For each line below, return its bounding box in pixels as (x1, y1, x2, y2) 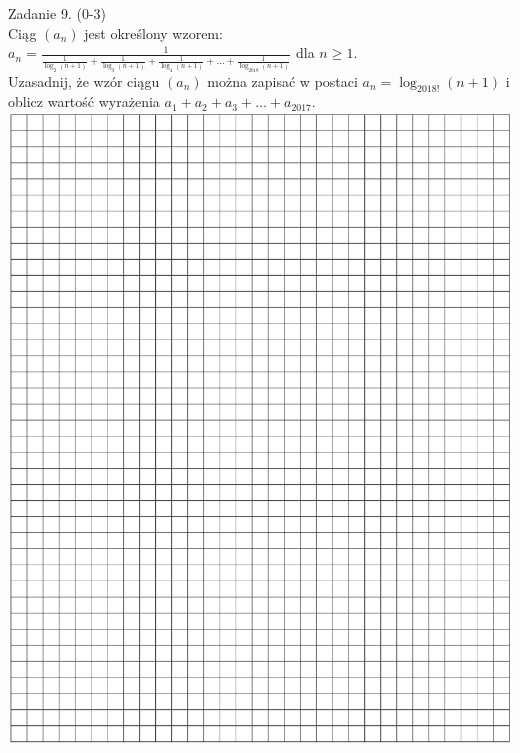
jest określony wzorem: (84, 22, 223, 43)
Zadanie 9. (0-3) (8, 3, 106, 23)
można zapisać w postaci (207, 70, 358, 91)
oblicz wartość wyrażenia (8, 91, 160, 112)
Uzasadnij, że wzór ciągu (8, 70, 160, 91)
